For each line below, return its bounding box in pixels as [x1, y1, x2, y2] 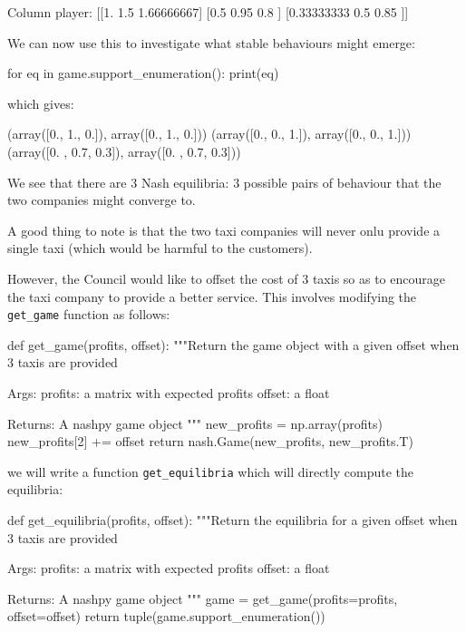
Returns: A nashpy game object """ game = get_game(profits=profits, [7, 588, 398, 608]
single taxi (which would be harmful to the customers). [7, 238, 313, 258]
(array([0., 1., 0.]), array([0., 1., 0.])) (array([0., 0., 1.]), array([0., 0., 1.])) [7, 124, 412, 143]
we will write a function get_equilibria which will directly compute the [7, 462, 413, 481]
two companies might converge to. [7, 190, 196, 209]
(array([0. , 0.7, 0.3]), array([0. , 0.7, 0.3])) [7, 141, 241, 160]
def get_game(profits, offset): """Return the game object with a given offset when [7, 335, 460, 354]
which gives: [7, 93, 74, 112]
